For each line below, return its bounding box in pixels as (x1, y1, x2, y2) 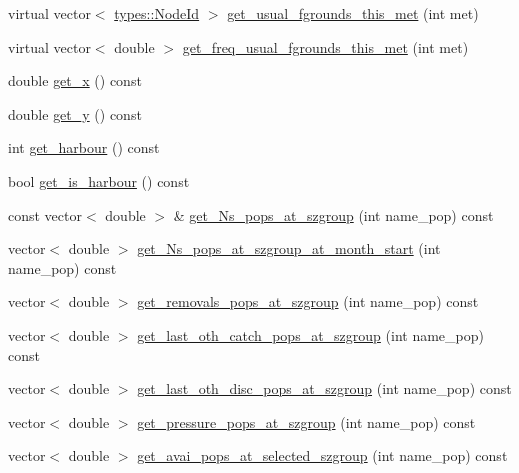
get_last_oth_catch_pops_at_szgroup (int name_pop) (137, 324, 484, 345)
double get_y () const (8, 103, 142, 124)
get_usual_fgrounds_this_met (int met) (227, 3, 479, 23)
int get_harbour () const (8, 137, 160, 158)
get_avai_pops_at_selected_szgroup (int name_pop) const (137, 445, 508, 466)
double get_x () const (8, 70, 142, 91)
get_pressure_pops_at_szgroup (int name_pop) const (137, 411, 476, 432)
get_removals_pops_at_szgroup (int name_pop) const (137, 291, 479, 312)
